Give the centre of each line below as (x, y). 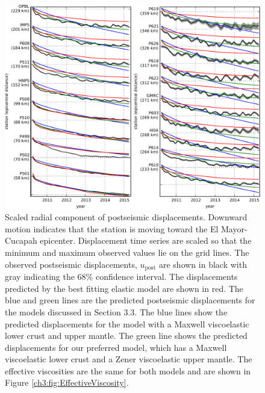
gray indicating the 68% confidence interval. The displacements (121, 277)
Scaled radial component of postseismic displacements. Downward (126, 217)
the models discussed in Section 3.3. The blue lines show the (116, 311)
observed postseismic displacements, (71, 264)
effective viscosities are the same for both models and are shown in (128, 370)
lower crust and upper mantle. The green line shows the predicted (126, 336)
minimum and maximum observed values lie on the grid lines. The (127, 252)
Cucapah (21, 240)
